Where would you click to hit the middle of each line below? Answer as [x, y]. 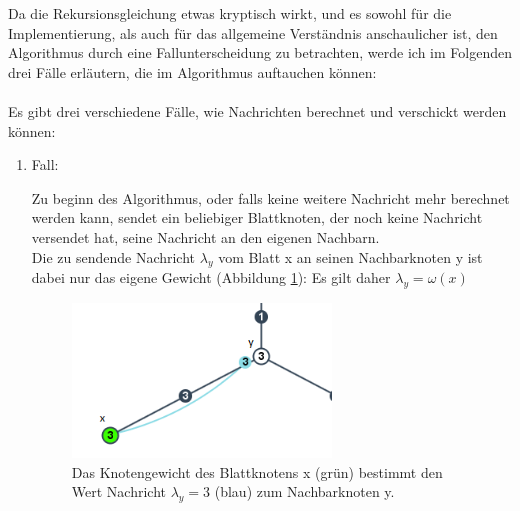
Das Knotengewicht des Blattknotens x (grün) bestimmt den [257, 471]
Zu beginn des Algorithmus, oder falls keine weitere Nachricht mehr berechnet [270, 197]
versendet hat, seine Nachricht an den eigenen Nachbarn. [205, 236]
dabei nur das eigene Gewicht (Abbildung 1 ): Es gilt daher [211, 277]
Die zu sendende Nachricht [113, 256]
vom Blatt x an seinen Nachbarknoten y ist [350, 256]
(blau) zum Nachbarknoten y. [304, 491]
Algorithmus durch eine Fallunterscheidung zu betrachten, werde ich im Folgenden [260, 52]
